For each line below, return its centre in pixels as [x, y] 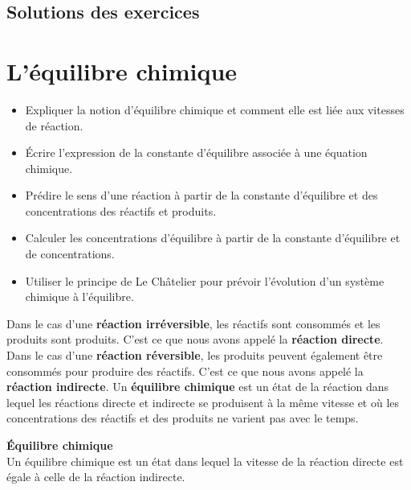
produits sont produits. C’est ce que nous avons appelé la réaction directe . [195, 339]
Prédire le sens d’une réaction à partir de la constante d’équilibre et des [201, 195]
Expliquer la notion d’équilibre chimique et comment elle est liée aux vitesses [215, 109]
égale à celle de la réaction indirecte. [96, 477]
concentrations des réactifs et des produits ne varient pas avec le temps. [183, 418]
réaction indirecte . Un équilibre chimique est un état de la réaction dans [198, 387]
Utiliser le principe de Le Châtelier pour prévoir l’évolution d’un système [205, 280]
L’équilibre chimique [122, 70]
